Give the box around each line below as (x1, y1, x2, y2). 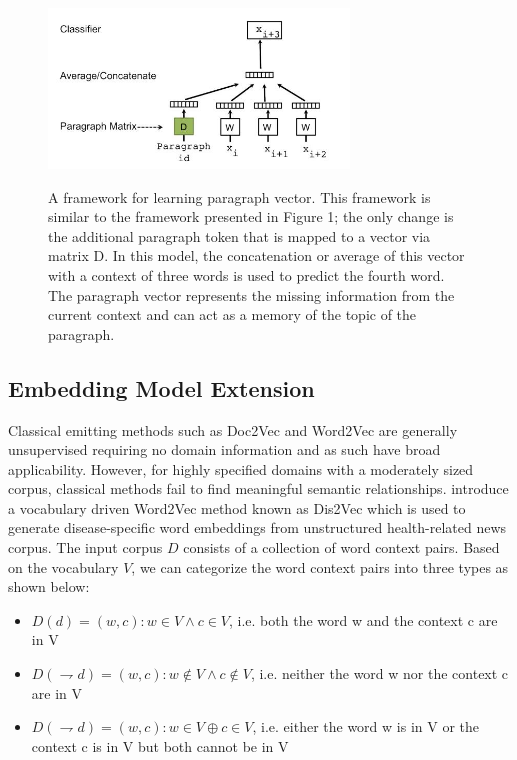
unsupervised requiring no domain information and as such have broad (8, 439, 441, 460)
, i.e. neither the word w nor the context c (250, 663, 509, 684)
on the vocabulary (8, 556, 119, 577)
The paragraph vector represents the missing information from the (48, 284, 455, 305)
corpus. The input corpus (8, 537, 163, 558)
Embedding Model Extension (8, 372, 315, 403)
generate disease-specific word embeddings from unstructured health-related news (8, 517, 507, 538)
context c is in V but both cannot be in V (31, 735, 289, 756)
